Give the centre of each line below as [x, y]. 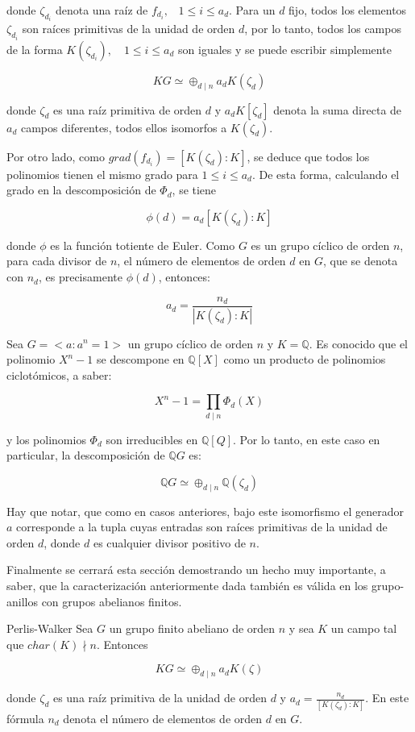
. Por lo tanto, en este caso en [307, 439]
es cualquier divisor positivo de [169, 542]
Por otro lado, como [56, 156]
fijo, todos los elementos [348, 10]
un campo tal [364, 628]
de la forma [35, 49]
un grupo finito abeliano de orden [192, 628]
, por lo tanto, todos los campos [323, 29]
